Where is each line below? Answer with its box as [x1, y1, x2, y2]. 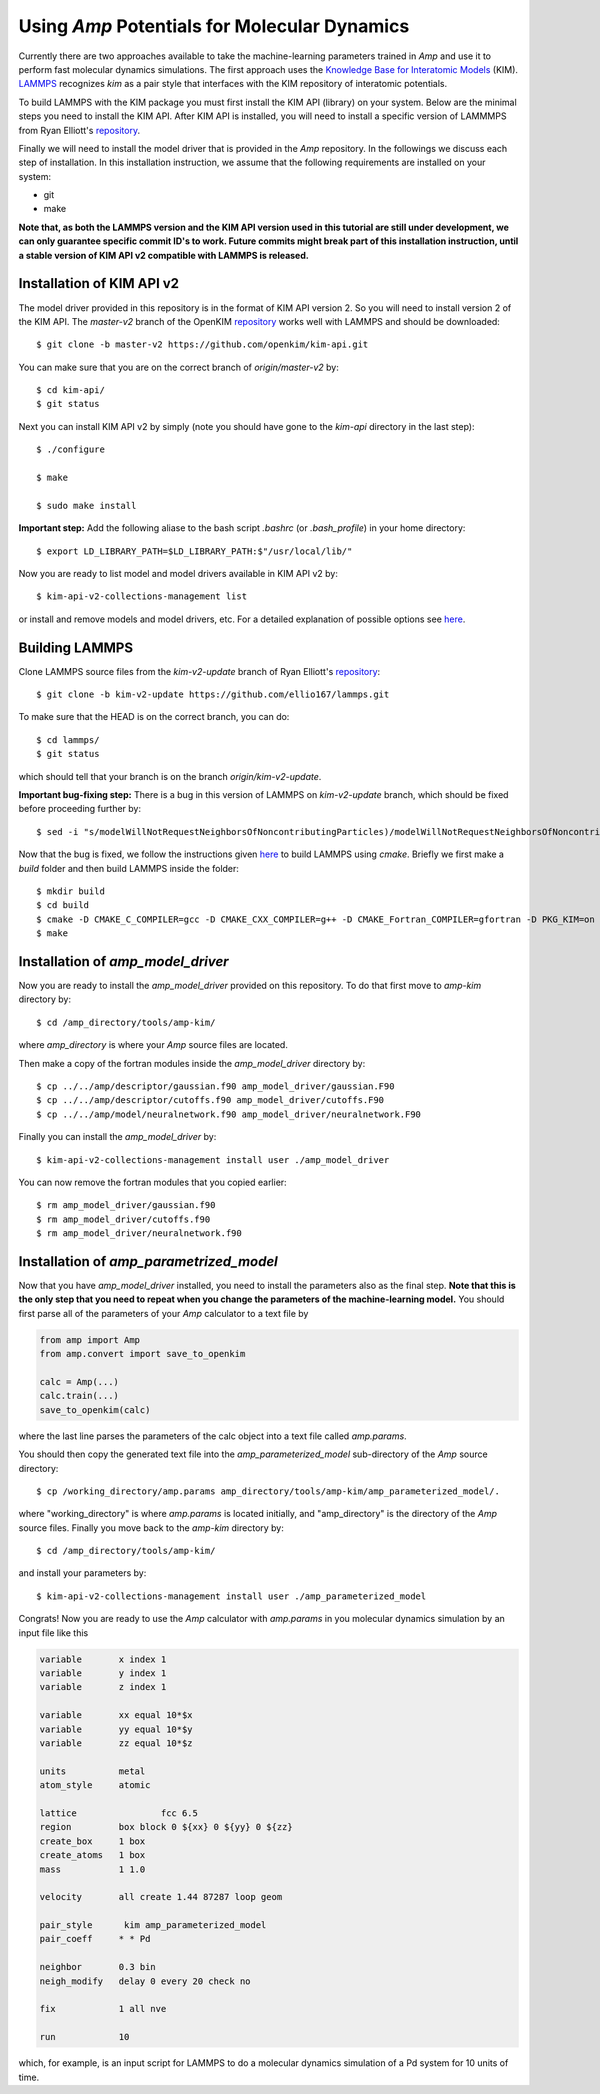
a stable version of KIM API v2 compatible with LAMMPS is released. [18, 249, 309, 261]
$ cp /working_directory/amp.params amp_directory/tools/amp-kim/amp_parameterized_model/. [36, 1485, 500, 1497]
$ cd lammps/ [36, 734, 100, 745]
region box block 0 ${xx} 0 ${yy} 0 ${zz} [39, 1821, 294, 1833]
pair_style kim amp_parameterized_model [39, 1920, 267, 1931]
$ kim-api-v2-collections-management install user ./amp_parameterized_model [36, 1590, 427, 1602]
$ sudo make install [36, 500, 137, 511]
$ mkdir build [36, 885, 105, 897]
